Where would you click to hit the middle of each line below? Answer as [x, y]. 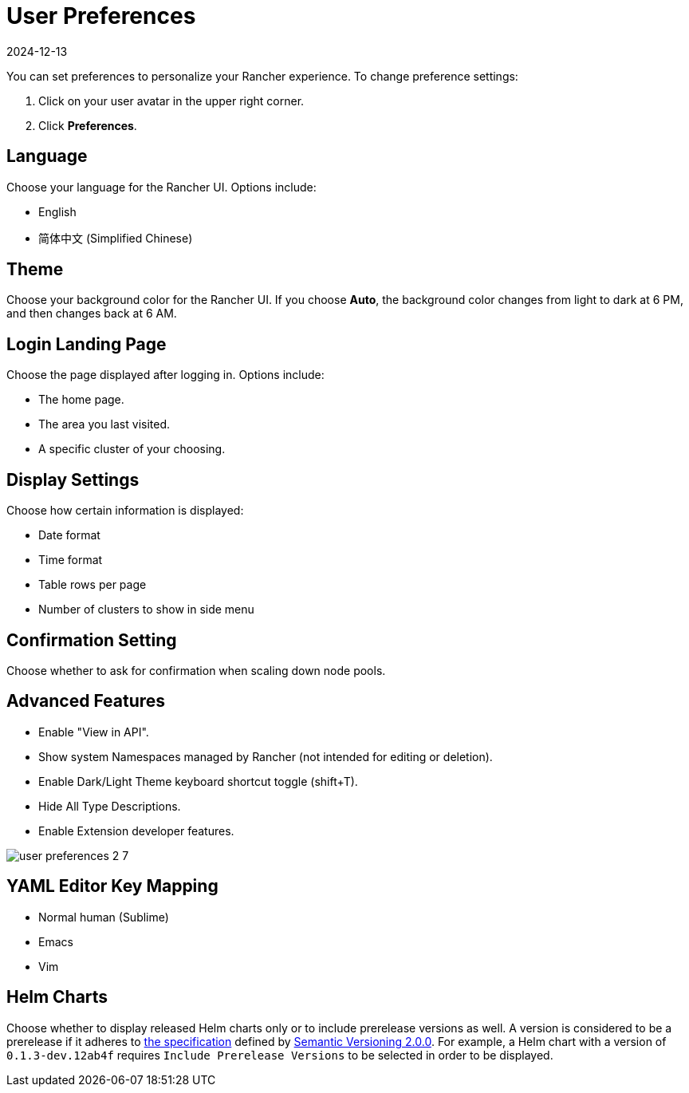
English [57, 211]
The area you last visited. [104, 424]
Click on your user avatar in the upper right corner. [171, 101]
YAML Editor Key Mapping [112, 886]
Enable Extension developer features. [136, 831]
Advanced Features [86, 701]
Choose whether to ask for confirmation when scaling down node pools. [196, 670]
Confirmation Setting [92, 640]
